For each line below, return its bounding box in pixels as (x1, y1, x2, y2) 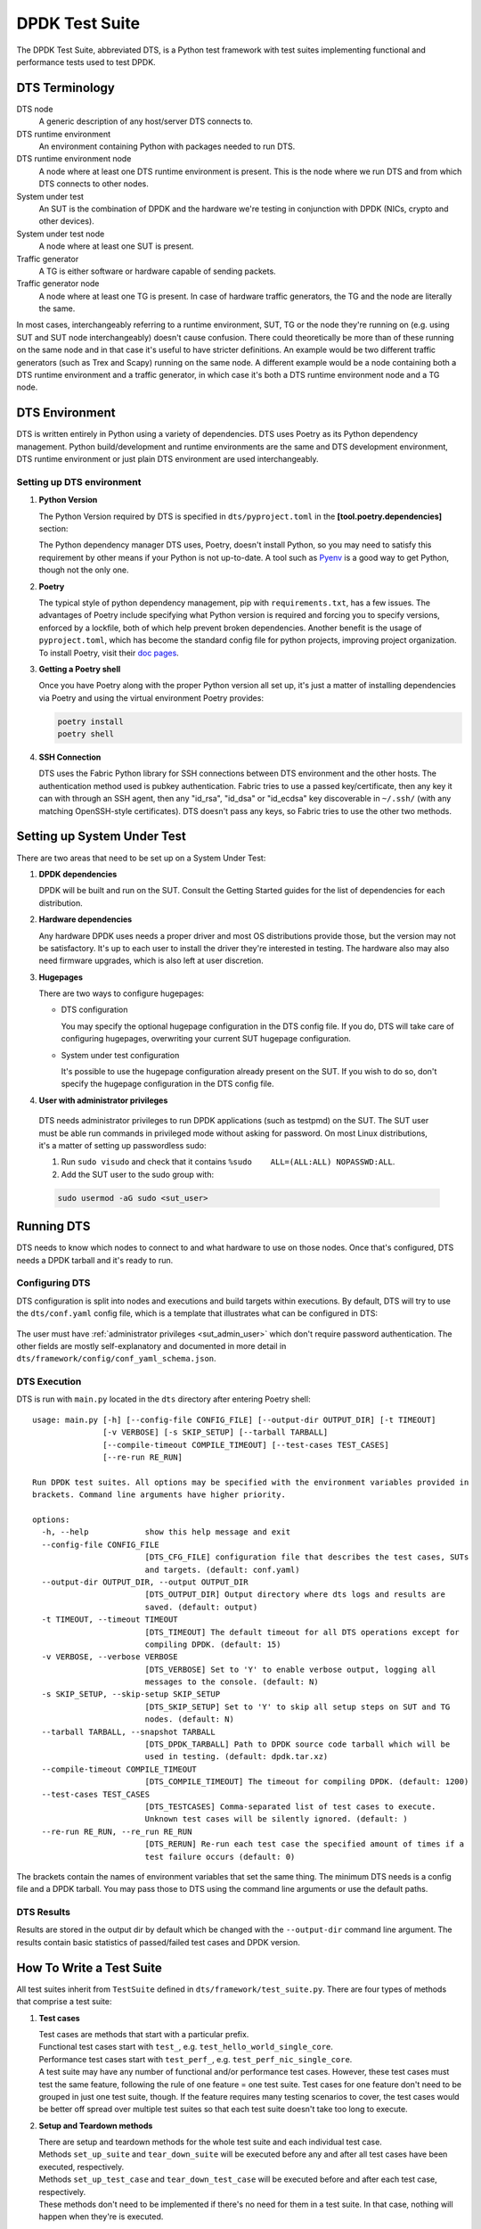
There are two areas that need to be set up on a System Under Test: (16, 852, 266, 863)
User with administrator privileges (38, 1095, 168, 1106)
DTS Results (16, 1906, 71, 1919)
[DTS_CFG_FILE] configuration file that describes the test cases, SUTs (144, 1552, 469, 1562)
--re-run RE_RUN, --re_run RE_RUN (41, 1826, 192, 1837)
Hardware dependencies (38, 914, 133, 925)
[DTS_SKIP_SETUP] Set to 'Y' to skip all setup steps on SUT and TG (144, 1701, 451, 1712)
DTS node (16, 103, 53, 114)
